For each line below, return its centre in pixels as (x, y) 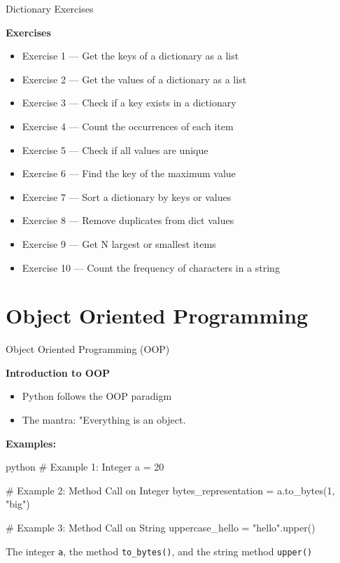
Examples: (31, 443)
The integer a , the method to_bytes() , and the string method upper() (159, 551)
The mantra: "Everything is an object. (104, 420)
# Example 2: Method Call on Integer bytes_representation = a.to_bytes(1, (170, 490)
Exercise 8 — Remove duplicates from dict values (128, 220)
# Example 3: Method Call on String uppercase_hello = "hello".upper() (161, 527)
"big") (18, 504)
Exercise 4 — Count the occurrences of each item (128, 126)
